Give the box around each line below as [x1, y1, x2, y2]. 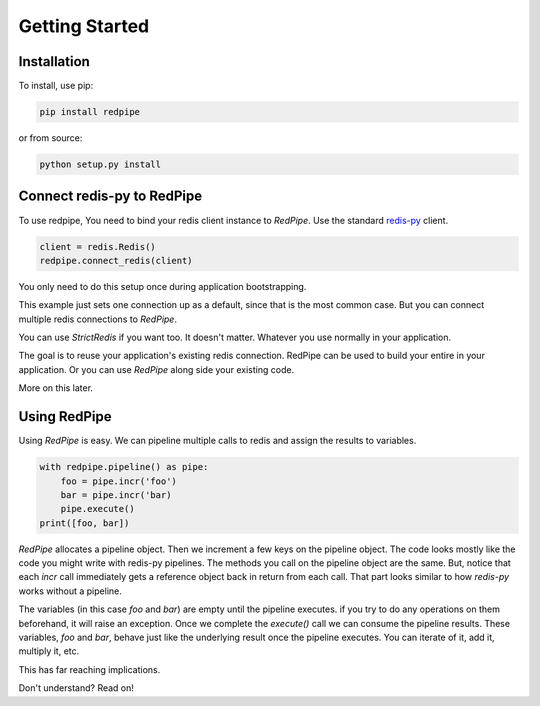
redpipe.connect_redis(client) [39, 255, 194, 266]
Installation [18, 53, 90, 70]
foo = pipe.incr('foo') [60, 475, 177, 487]
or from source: [18, 132, 83, 144]
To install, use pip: [18, 80, 94, 92]
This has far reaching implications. [18, 663, 161, 675]
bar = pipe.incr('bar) [60, 489, 172, 500]
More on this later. [18, 382, 94, 394]
